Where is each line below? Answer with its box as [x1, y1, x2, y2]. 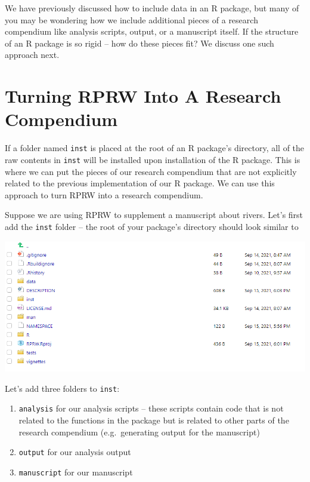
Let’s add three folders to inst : [5, 382, 120, 394]
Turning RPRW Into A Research [5, 84, 281, 108]
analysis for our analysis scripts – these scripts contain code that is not [18, 402, 284, 415]
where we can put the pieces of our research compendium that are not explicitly [5, 165, 297, 177]
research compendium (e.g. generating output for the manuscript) [18, 425, 260, 438]
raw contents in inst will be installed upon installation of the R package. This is [5, 153, 300, 165]
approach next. [5, 48, 60, 61]
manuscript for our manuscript [18, 465, 133, 478]
